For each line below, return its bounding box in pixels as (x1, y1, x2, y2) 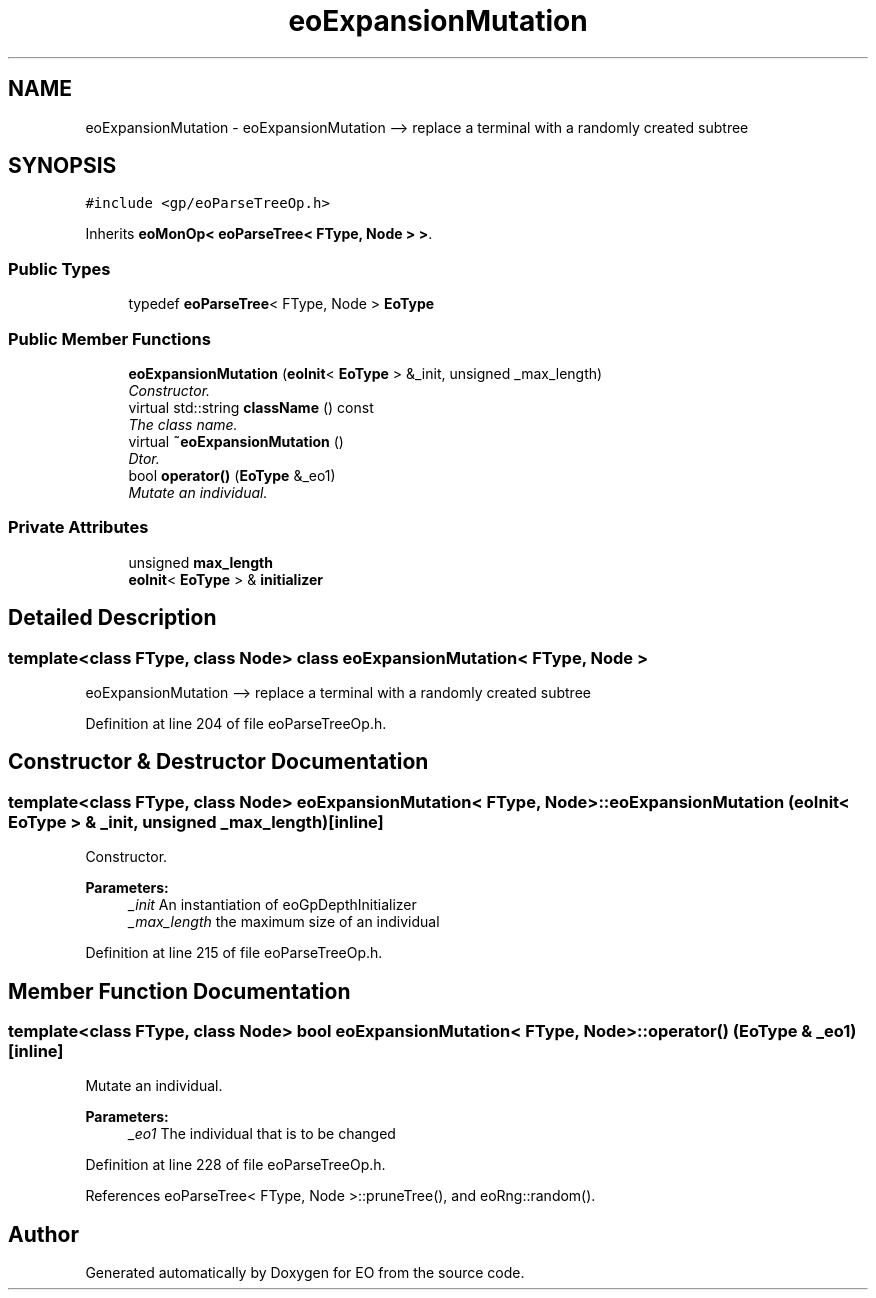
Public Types (8, 258, 111, 279)
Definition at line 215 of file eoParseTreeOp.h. (85, 944, 383, 962)
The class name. (128, 415, 238, 433)
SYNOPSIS (8, 153, 117, 179)
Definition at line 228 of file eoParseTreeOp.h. (85, 1156, 386, 1174)
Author (8, 1221, 79, 1247)
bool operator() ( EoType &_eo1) (128, 466, 336, 484)
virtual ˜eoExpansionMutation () (128, 432, 344, 450)
